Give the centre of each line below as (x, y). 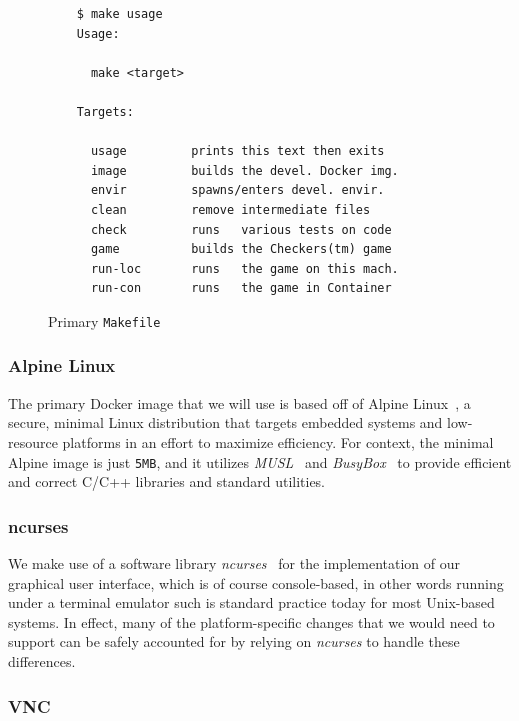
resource (33, 441)
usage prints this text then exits (237, 151)
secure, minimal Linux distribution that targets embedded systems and (225, 422)
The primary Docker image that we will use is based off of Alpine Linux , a (239, 402)
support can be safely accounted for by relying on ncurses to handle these (234, 641)
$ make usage (119, 14)
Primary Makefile (104, 320)
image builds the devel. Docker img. (244, 170)
